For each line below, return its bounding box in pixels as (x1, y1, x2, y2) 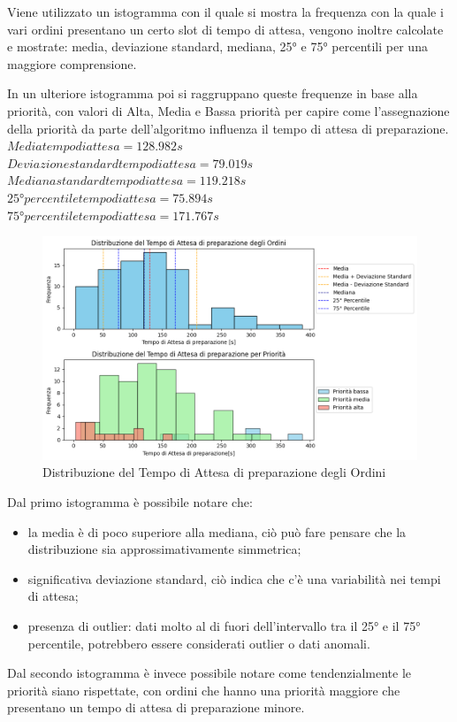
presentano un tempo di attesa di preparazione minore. (7, 698, 305, 717)
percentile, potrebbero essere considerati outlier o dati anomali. (27, 634, 370, 652)
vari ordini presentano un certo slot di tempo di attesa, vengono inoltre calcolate (7, 19, 444, 38)
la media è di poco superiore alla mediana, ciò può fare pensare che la (27, 522, 407, 541)
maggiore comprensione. (7, 54, 137, 73)
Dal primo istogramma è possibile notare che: (7, 492, 253, 511)
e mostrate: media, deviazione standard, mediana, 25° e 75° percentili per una (7, 37, 428, 56)
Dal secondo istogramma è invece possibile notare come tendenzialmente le (7, 664, 412, 682)
